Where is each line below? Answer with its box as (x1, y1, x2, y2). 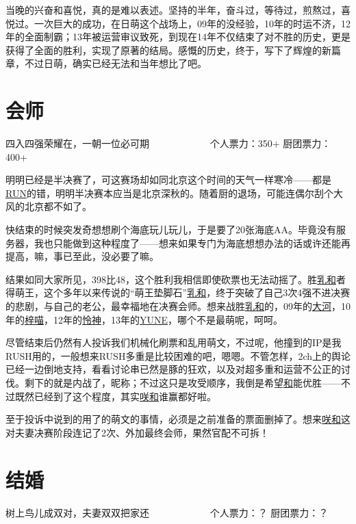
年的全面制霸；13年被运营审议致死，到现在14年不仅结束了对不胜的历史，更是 (5, 29, 351, 44)
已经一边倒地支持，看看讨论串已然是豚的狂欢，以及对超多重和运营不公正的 (5, 362, 341, 376)
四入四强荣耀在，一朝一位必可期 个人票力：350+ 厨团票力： (5, 136, 331, 150)
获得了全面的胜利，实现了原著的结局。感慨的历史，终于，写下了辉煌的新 (5, 42, 331, 57)
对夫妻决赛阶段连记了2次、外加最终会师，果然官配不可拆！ (5, 425, 269, 439)
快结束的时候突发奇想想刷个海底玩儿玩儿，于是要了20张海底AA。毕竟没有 (5, 222, 336, 237)
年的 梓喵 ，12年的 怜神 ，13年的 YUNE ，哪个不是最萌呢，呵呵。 (5, 312, 283, 326)
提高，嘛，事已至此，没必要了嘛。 (5, 249, 159, 263)
